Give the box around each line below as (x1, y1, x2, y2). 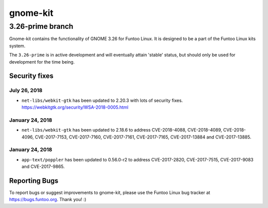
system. (9, 43, 26, 49)
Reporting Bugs (9, 176, 59, 185)
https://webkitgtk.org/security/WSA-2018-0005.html (21, 104, 129, 110)
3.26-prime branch (9, 22, 74, 31)
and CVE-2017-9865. (21, 164, 65, 170)
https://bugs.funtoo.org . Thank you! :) (9, 197, 86, 203)
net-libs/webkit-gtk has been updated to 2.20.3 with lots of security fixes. (21, 97, 183, 103)
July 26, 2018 (9, 87, 43, 94)
